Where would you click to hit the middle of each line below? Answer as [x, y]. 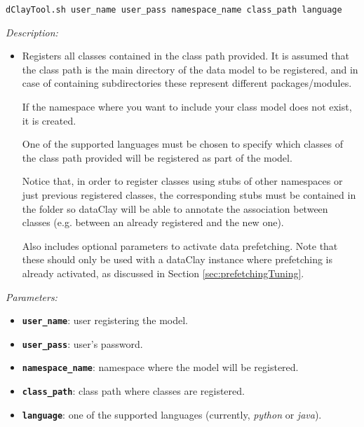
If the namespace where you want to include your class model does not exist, [187, 107]
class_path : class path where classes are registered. [133, 391]
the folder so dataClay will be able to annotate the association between [175, 208]
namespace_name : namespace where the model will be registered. [160, 367]
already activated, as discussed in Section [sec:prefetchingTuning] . [163, 273]
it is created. [49, 120]
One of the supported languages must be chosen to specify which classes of [182, 144]
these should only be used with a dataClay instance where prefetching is [177, 259]
